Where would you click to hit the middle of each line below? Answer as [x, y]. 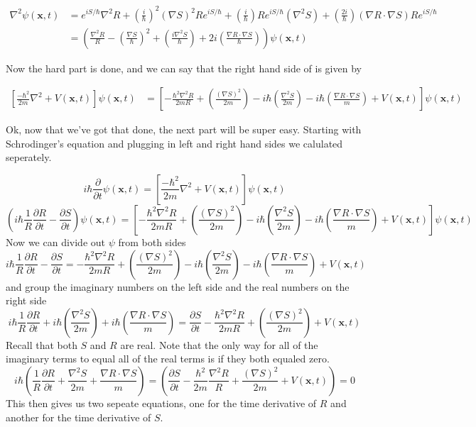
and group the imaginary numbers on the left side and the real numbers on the [178, 286]
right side [26, 300]
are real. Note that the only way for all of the [219, 344]
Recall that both [42, 344]
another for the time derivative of [79, 417]
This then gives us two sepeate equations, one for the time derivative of [161, 403]
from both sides [152, 242]
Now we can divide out [55, 242]
